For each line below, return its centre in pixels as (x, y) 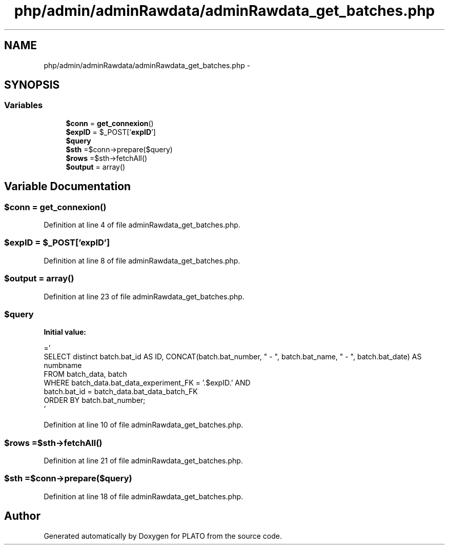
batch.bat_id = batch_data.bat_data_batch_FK (121, 392)
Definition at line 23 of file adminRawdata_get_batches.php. (144, 296)
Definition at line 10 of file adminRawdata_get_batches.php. (144, 425)
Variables (24, 105)
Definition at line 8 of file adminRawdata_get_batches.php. (142, 260)
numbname (63, 365)
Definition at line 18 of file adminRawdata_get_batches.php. (144, 496)
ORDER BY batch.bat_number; (95, 400)
